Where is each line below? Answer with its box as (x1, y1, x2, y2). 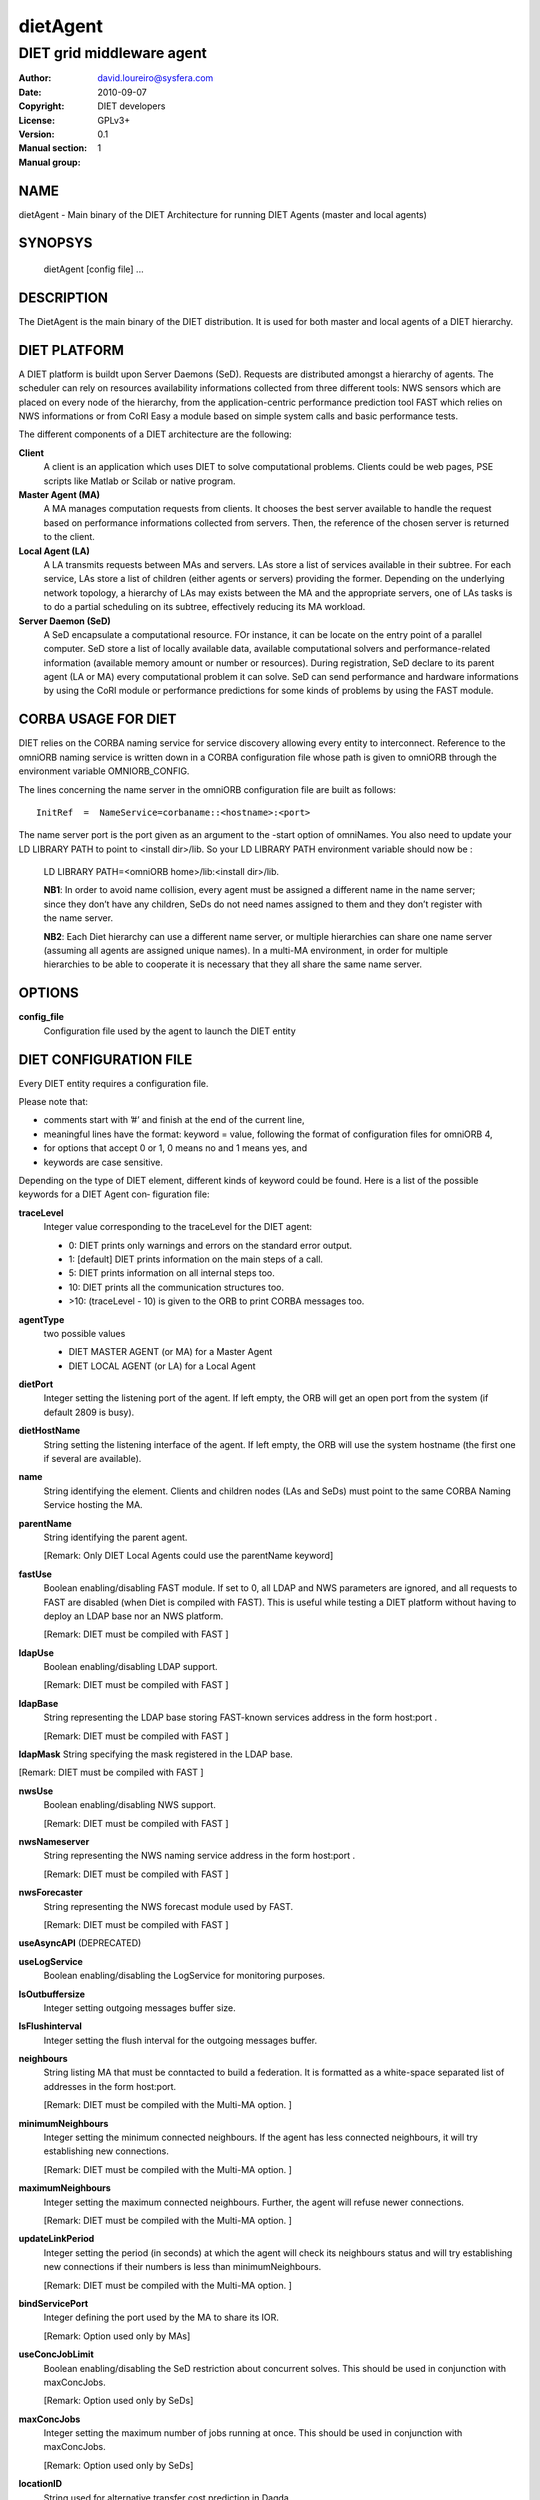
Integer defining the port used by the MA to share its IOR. (43, 2311, 280, 2324)
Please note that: (18, 1096, 89, 1108)
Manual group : (18, 156, 81, 168)
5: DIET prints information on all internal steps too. (68, 1267, 275, 1279)
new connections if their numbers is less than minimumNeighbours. (43, 2261, 322, 2273)
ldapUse (18, 1646, 54, 1659)
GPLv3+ (97, 114, 131, 126)
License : (18, 114, 55, 126)
